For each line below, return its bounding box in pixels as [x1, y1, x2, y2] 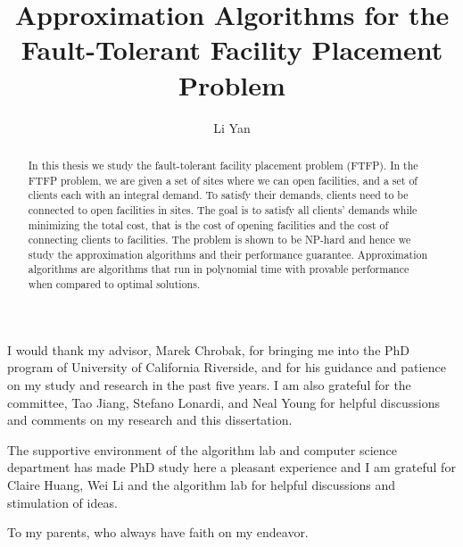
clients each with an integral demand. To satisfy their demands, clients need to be [28, 187, 409, 203]
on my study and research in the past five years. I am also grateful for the [7, 375, 411, 394]
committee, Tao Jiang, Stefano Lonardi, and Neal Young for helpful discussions [7, 393, 440, 411]
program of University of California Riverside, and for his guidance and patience [7, 358, 446, 377]
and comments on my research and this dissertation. [7, 410, 293, 429]
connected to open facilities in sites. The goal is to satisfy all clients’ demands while [28, 202, 418, 217]
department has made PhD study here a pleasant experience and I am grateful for [7, 458, 456, 477]
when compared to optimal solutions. [28, 277, 201, 292]
